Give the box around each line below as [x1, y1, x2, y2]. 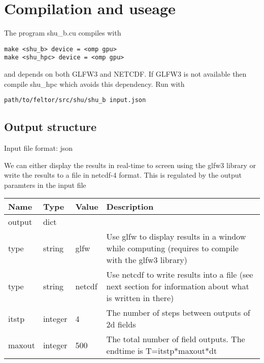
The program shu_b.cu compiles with [4, 27, 121, 38]
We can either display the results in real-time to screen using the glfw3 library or [4, 159, 256, 170]
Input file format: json [4, 143, 73, 153]
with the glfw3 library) [106, 254, 187, 266]
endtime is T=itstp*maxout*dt [106, 345, 217, 357]
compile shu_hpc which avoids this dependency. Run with [4, 78, 185, 89]
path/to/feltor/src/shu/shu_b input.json [4, 96, 146, 104]
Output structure [4, 119, 97, 135]
